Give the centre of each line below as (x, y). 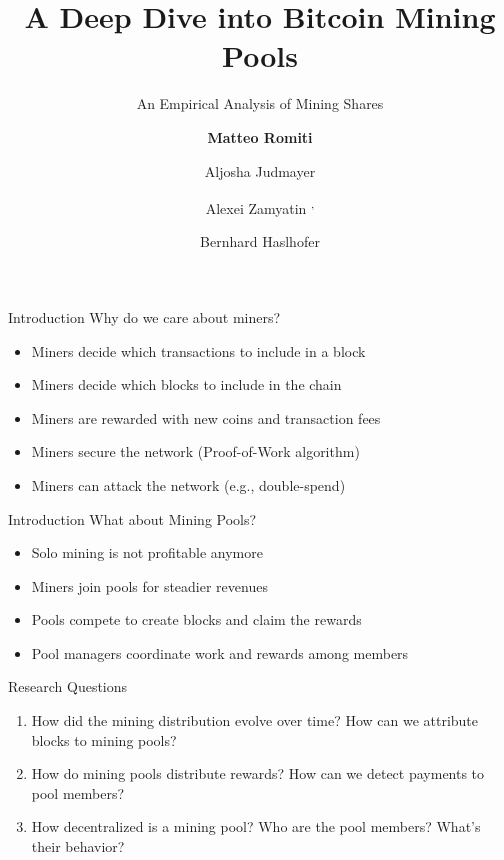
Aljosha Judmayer (260, 170)
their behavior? (78, 846)
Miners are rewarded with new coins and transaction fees (206, 417)
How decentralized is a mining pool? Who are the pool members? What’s (256, 826)
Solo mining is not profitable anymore (147, 552)
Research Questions (68, 686)
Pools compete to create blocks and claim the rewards (196, 619)
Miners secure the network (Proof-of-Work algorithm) (195, 451)
